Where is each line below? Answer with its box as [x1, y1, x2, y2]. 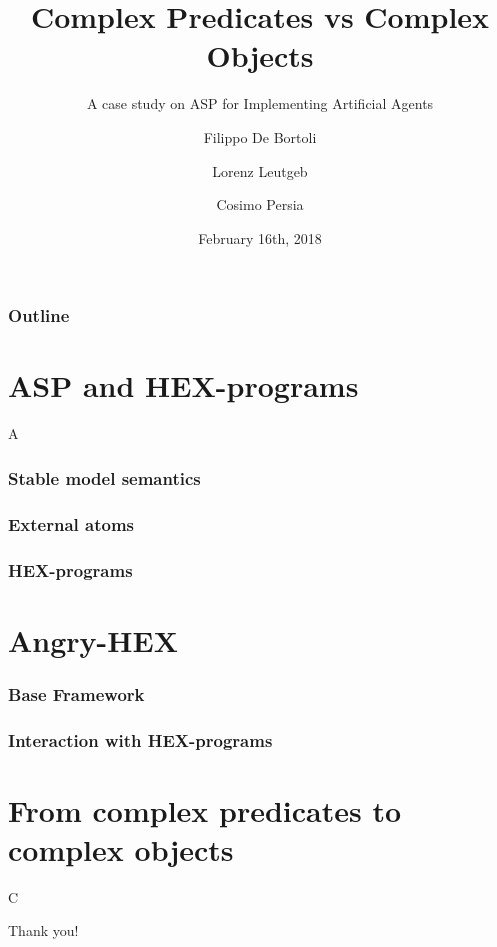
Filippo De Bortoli [203, 126, 317, 147]
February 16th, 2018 [198, 227, 322, 248]
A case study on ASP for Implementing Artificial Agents [86, 93, 434, 114]
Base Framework [8, 681, 145, 706]
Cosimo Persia [216, 194, 304, 215]
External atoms [8, 511, 135, 536]
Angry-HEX [8, 619, 179, 660]
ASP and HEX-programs [8, 365, 359, 406]
